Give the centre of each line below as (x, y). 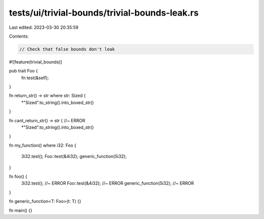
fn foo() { (18, 176)
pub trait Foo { (23, 71)
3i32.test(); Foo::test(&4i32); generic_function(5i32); (74, 156)
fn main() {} (21, 210)
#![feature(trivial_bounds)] (35, 62)
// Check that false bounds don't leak (67, 49)
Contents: (19, 36)
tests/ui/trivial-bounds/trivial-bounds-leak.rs (104, 13)
